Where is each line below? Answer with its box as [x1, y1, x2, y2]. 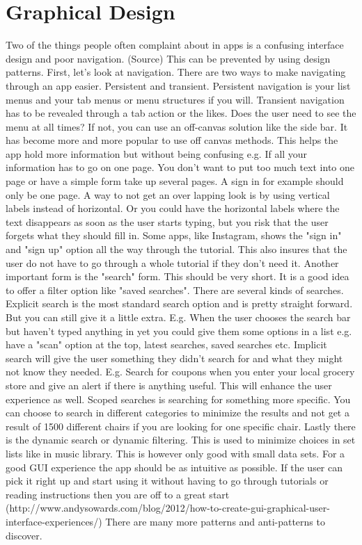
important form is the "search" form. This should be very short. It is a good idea [6, 269, 349, 284]
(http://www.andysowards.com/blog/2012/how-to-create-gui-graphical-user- [6, 501, 330, 515]
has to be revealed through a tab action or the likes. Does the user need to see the [6, 106, 356, 120]
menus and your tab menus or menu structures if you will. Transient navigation [6, 92, 345, 106]
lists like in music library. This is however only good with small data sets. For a [6, 446, 345, 460]
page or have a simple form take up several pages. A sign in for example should [6, 174, 344, 188]
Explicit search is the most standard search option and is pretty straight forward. [6, 296, 353, 311]
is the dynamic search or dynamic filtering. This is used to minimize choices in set [6, 432, 356, 447]
